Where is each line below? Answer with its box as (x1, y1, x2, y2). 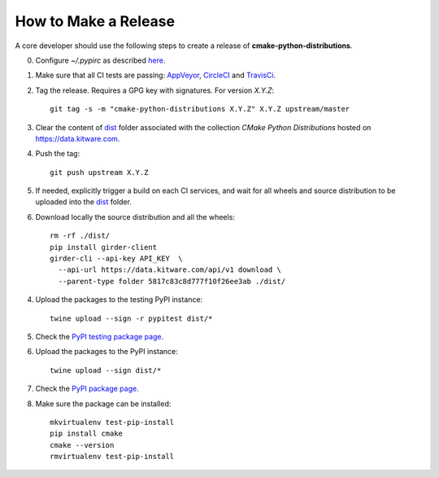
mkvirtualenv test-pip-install (50, 418, 175, 427)
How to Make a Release (15, 12, 175, 30)
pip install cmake (50, 429, 124, 439)
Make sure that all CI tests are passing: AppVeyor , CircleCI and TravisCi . (35, 70, 276, 81)
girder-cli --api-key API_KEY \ (50, 254, 183, 264)
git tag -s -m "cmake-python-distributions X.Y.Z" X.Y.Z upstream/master (50, 104, 350, 114)
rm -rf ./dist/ (50, 231, 111, 240)
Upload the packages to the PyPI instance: (35, 347, 178, 357)
